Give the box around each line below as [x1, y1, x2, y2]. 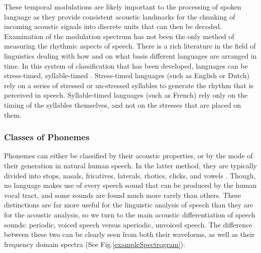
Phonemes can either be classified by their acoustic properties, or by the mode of [4, 150, 253, 161]
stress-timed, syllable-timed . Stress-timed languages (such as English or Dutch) [4, 70, 249, 81]
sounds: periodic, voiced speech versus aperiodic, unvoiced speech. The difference [4, 219, 252, 229]
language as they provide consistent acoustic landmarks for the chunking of [4, 11, 235, 22]
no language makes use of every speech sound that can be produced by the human [4, 180, 257, 190]
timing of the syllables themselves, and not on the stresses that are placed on [4, 99, 241, 110]
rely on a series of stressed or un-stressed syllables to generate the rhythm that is [4, 80, 253, 90]
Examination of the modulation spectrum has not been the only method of [4, 31, 234, 41]
